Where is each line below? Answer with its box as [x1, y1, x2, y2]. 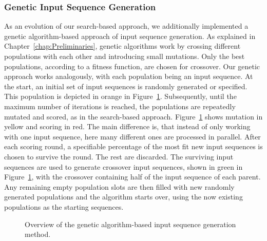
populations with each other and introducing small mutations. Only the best [4, 51, 245, 61]
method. [25, 229, 51, 239]
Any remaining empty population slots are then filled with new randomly [4, 181, 235, 192]
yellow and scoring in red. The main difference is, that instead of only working [4, 121, 251, 132]
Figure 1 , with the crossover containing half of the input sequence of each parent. [4, 171, 261, 182]
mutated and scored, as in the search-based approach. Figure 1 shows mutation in [4, 111, 263, 122]
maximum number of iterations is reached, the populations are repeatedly [4, 101, 236, 111]
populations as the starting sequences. [4, 201, 124, 212]
